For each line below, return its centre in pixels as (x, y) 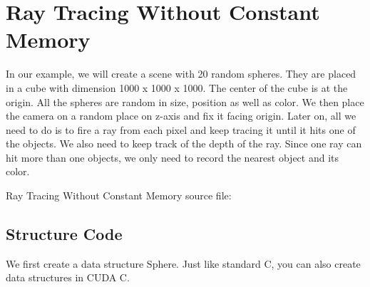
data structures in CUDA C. (68, 277)
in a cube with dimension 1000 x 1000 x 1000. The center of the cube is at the (177, 87)
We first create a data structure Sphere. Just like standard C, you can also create (183, 263)
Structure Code (64, 234)
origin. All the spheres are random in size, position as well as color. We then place (185, 101)
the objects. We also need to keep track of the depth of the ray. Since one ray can (184, 143)
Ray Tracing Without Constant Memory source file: (119, 195)
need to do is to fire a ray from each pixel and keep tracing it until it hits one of (181, 129)
